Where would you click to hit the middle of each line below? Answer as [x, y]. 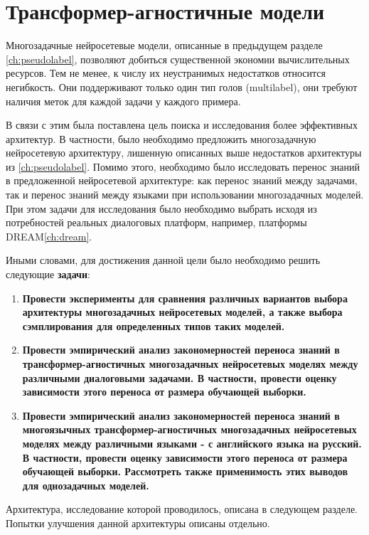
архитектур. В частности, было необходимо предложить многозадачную [161, 138]
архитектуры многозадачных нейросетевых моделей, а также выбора [182, 312]
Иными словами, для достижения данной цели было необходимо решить [163, 260]
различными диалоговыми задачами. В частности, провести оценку [180, 377]
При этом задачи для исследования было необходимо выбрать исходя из [161, 208]
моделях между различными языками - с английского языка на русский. [192, 443]
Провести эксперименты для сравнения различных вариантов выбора [185, 298]
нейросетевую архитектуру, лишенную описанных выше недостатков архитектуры [184, 153]
